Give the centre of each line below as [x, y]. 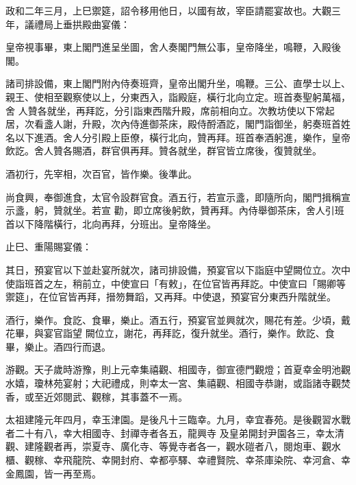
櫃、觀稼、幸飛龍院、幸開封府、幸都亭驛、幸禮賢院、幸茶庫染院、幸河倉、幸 [178, 460]
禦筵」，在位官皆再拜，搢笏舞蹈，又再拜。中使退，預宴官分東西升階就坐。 [171, 297]
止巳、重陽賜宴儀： [49, 247]
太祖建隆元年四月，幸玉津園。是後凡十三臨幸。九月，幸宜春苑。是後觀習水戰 [178, 419]
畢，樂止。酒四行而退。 [58, 346]
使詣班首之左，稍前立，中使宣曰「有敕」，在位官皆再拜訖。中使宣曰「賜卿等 [176, 283]
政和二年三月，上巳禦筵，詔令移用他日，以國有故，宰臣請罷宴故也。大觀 [168, 10]
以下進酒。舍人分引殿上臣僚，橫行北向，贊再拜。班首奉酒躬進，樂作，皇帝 [182, 137]
